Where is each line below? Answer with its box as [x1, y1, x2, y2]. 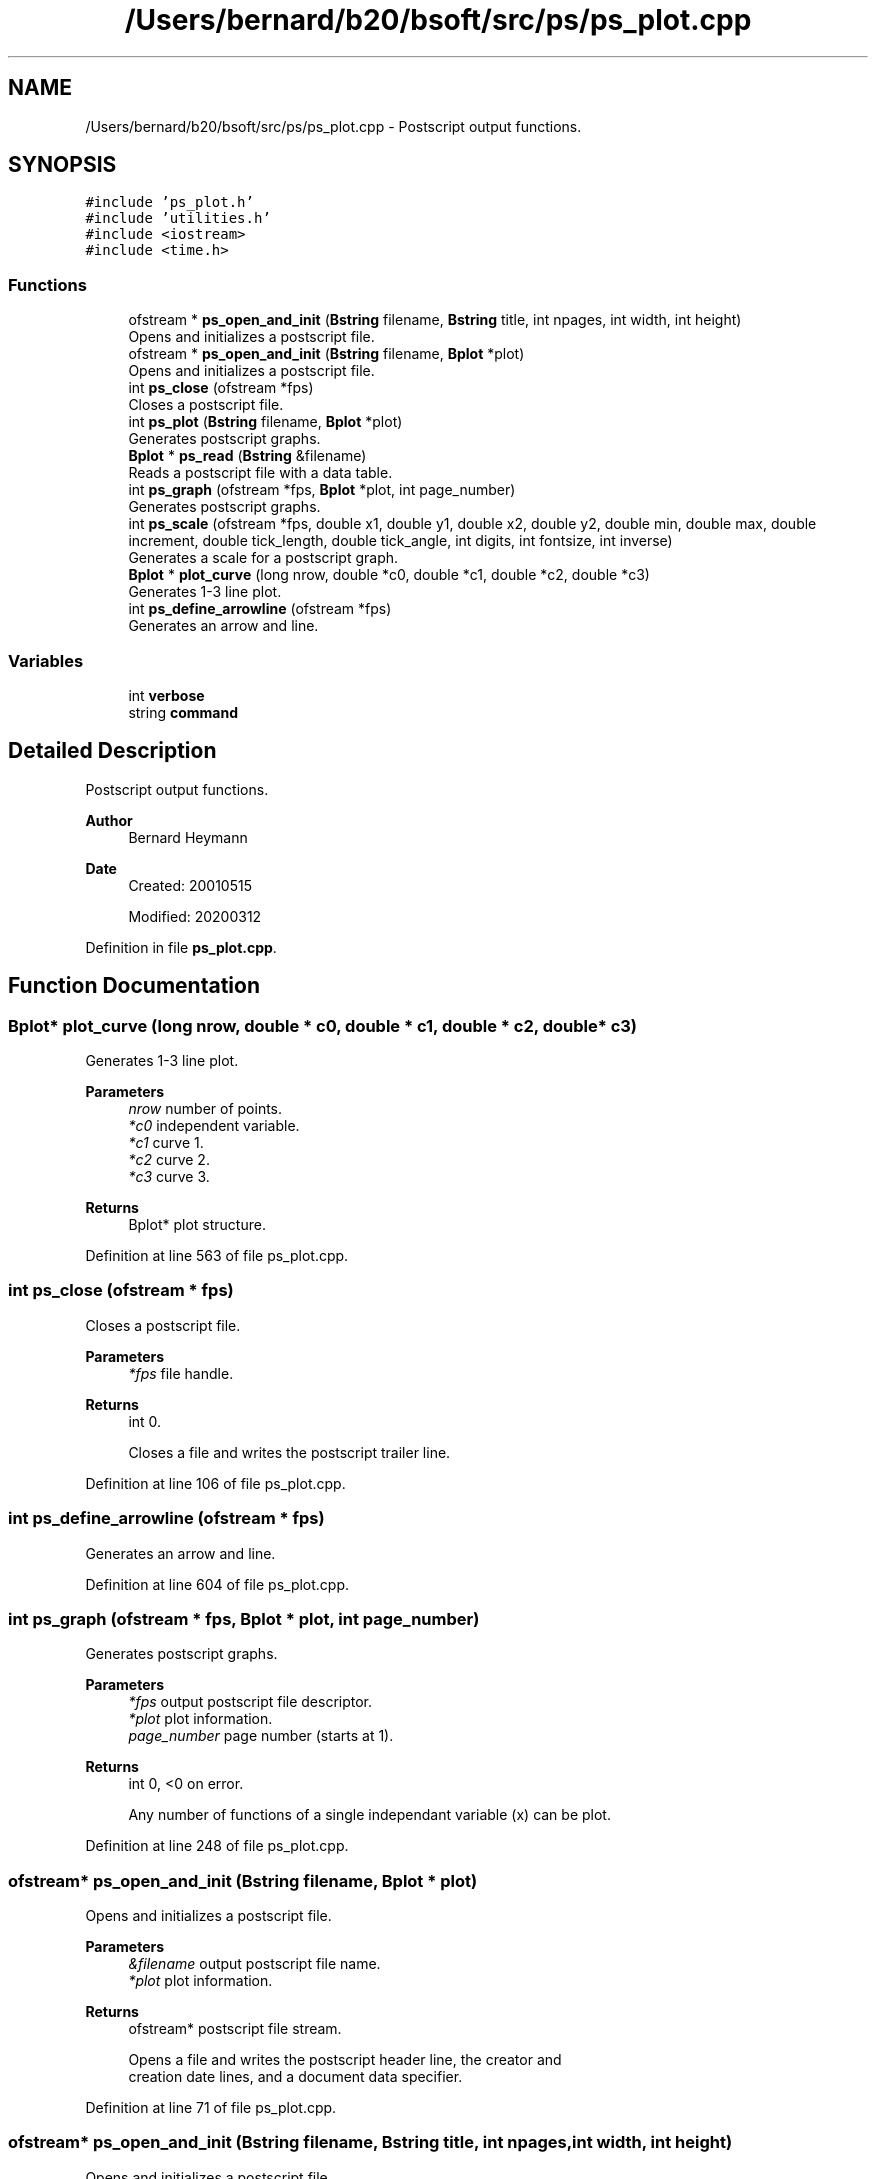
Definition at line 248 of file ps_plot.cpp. [85, 1837, 349, 1855]
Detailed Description [8, 738, 217, 764]
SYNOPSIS [8, 152, 117, 178]
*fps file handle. [128, 1364, 234, 1382]
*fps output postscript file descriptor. [128, 1693, 373, 1711]
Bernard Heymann [128, 828, 248, 846]
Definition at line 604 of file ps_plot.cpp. [85, 1575, 350, 1593]
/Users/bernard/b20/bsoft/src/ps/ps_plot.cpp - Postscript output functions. [85, 117, 582, 135]
